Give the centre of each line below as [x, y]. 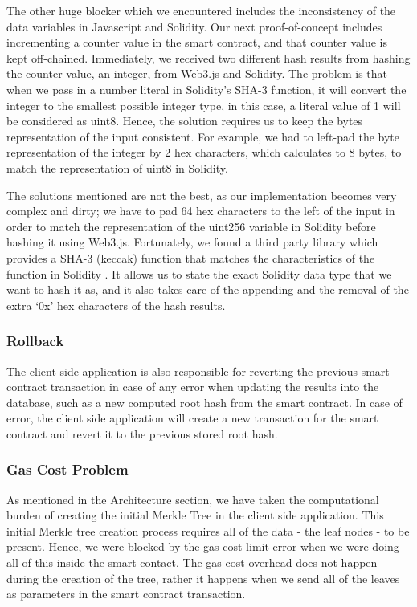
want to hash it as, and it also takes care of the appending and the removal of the [208, 289]
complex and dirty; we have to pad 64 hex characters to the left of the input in [201, 211]
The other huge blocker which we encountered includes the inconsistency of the [201, 10]
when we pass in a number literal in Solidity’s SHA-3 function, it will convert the [206, 89]
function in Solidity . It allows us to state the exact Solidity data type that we [199, 273]
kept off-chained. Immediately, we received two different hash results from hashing [208, 57]
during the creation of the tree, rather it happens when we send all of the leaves [203, 578]
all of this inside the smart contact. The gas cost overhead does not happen [192, 562]
